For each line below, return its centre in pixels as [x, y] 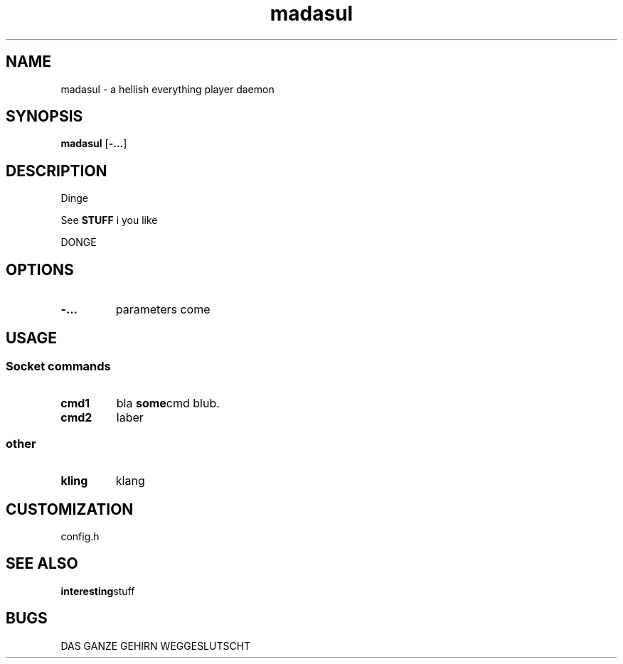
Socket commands [58, 366]
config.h [80, 536]
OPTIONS [40, 269]
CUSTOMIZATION [70, 509]
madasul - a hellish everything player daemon [167, 89]
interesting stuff [98, 591]
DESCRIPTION [57, 171]
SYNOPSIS [44, 117]
